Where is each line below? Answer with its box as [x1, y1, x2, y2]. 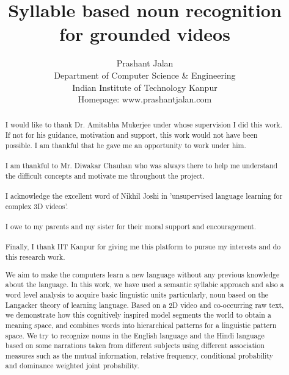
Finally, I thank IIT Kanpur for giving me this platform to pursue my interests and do [5, 241, 281, 252]
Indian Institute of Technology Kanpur [72, 80, 218, 93]
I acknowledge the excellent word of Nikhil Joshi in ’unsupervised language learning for [5, 191, 283, 201]
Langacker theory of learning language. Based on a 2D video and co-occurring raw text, [5, 299, 284, 310]
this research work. [5, 252, 65, 262]
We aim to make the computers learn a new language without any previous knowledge [5, 269, 280, 279]
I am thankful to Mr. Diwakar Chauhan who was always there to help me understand [5, 160, 278, 171]
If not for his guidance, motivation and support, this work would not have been [5, 130, 258, 140]
